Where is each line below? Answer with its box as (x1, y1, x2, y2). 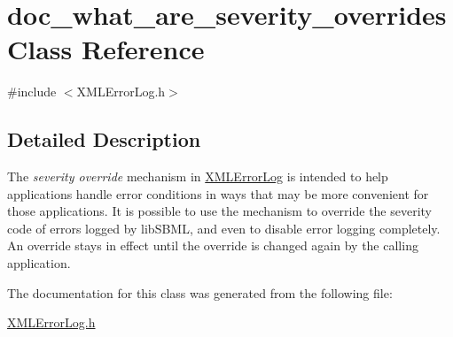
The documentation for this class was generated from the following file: (7, 283, 393, 302)
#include (7, 82, 57, 101)
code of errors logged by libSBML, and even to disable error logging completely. (7, 218, 441, 237)
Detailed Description (7, 126, 201, 153)
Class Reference (7, 31, 205, 67)
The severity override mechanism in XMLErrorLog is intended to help (7, 167, 388, 186)
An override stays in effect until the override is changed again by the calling (7, 236, 418, 255)
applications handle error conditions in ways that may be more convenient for (7, 184, 429, 203)
